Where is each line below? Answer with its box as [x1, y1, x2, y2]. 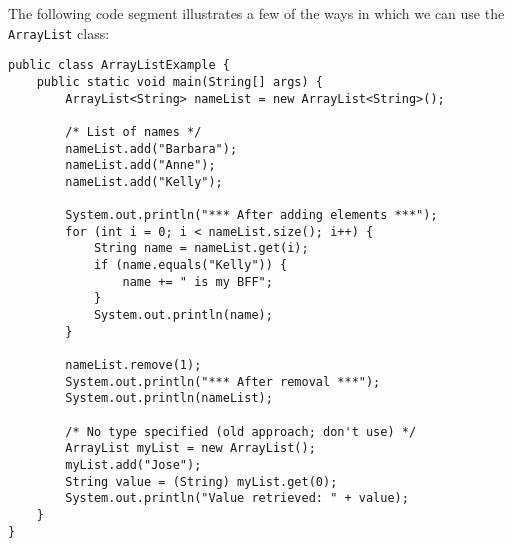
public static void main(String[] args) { [36, 74, 323, 89]
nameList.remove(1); [65, 358, 202, 373]
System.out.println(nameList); [65, 391, 273, 406]
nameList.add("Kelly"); [65, 174, 223, 189]
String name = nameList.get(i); [93, 241, 309, 256]
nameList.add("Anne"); [65, 158, 216, 173]
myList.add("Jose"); [65, 458, 202, 472]
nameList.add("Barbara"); [65, 141, 238, 156]
